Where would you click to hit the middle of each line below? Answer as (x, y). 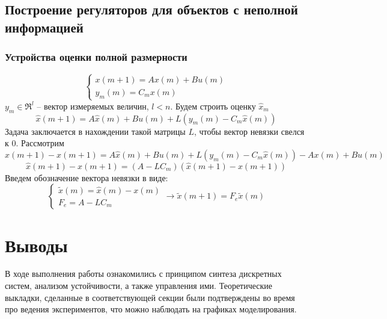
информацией (44, 27)
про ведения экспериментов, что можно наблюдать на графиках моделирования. (151, 309)
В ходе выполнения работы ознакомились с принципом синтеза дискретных (143, 274)
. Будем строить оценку (213, 106)
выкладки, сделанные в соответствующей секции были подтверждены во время (150, 297)
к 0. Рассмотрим (35, 143)
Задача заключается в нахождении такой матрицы (95, 131)
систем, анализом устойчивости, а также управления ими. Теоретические (139, 286)
